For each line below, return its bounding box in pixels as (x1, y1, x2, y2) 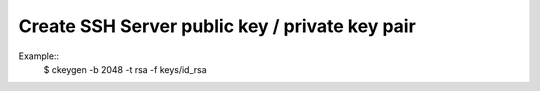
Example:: (18, 50, 60, 62)
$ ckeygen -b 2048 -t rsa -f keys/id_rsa (43, 63, 207, 75)
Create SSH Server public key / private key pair (18, 15, 417, 37)
